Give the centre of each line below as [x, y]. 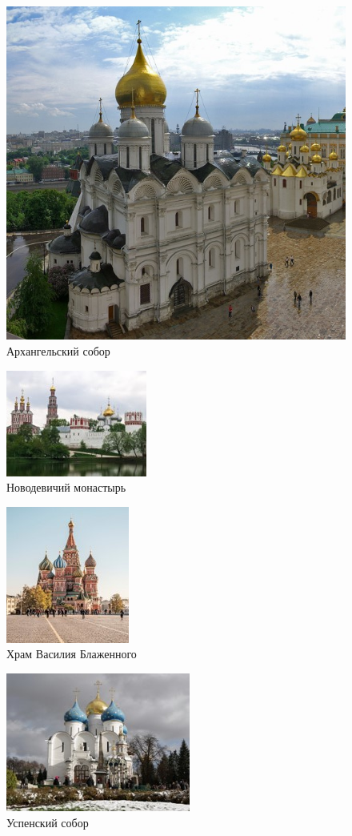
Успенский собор [48, 822]
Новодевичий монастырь [66, 487]
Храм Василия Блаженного [72, 654]
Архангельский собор [58, 350]
